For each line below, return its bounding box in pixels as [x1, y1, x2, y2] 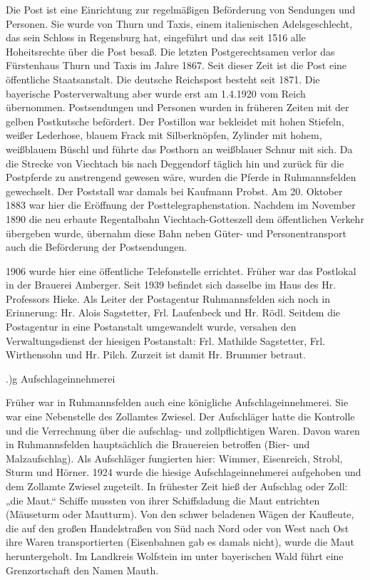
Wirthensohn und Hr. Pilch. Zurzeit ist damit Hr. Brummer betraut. [6, 347, 306, 362]
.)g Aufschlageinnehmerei [6, 371, 115, 385]
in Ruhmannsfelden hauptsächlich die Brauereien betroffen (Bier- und [6, 437, 310, 452]
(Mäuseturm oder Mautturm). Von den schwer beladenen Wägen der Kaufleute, [6, 507, 354, 522]
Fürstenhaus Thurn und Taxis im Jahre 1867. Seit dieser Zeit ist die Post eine [6, 58, 347, 73]
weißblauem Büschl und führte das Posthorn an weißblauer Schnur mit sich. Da [6, 141, 353, 156]
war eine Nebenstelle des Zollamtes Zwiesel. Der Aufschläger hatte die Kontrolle [6, 409, 355, 424]
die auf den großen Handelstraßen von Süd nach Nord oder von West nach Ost [6, 520, 349, 535]
